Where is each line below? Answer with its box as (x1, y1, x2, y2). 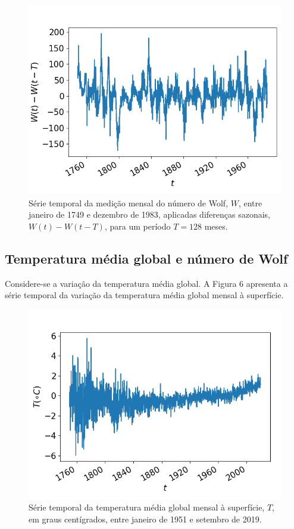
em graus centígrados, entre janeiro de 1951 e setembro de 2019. (29, 512, 262, 525)
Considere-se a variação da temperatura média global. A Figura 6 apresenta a (5, 277, 288, 289)
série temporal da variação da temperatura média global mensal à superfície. (5, 289, 284, 301)
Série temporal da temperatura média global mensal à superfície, (29, 501, 265, 513)
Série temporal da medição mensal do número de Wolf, (29, 196, 229, 209)
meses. (204, 219, 228, 232)
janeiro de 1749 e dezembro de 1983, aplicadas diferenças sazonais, (29, 208, 270, 221)
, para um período (104, 219, 171, 232)
